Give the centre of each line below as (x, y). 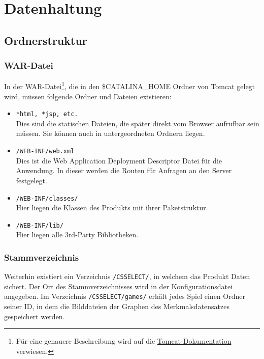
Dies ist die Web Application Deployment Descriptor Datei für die (119, 160)
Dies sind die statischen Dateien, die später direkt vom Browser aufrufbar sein (138, 123)
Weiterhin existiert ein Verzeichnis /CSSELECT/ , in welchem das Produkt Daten (127, 276)
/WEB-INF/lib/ (40, 225)
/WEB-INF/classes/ (47, 198)
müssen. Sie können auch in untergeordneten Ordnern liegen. (110, 133)
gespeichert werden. (35, 316)
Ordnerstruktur (46, 40)
